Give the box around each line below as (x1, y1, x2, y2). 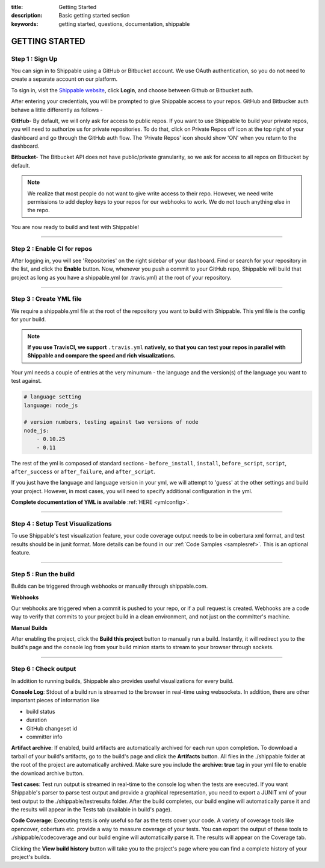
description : (11, 12, 43, 19)
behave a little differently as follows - (11, 106, 103, 113)
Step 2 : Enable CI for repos (11, 244, 93, 253)
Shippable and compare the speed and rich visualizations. (27, 352, 176, 359)
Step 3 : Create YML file (11, 295, 82, 303)
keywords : (11, 20, 39, 27)
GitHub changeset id (26, 725, 78, 732)
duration (26, 716, 48, 723)
